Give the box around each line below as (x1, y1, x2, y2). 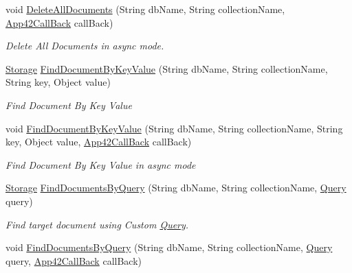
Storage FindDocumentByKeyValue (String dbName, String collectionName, (5, 61, 328, 75)
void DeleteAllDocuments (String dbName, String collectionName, (5, 2, 285, 16)
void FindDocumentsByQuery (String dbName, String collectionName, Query (5, 240, 333, 254)
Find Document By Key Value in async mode (5, 157, 196, 171)
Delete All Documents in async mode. (5, 38, 164, 53)
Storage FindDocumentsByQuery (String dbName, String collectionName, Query (5, 180, 346, 195)
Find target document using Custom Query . (5, 217, 189, 231)
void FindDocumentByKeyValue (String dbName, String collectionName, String (5, 121, 343, 135)
